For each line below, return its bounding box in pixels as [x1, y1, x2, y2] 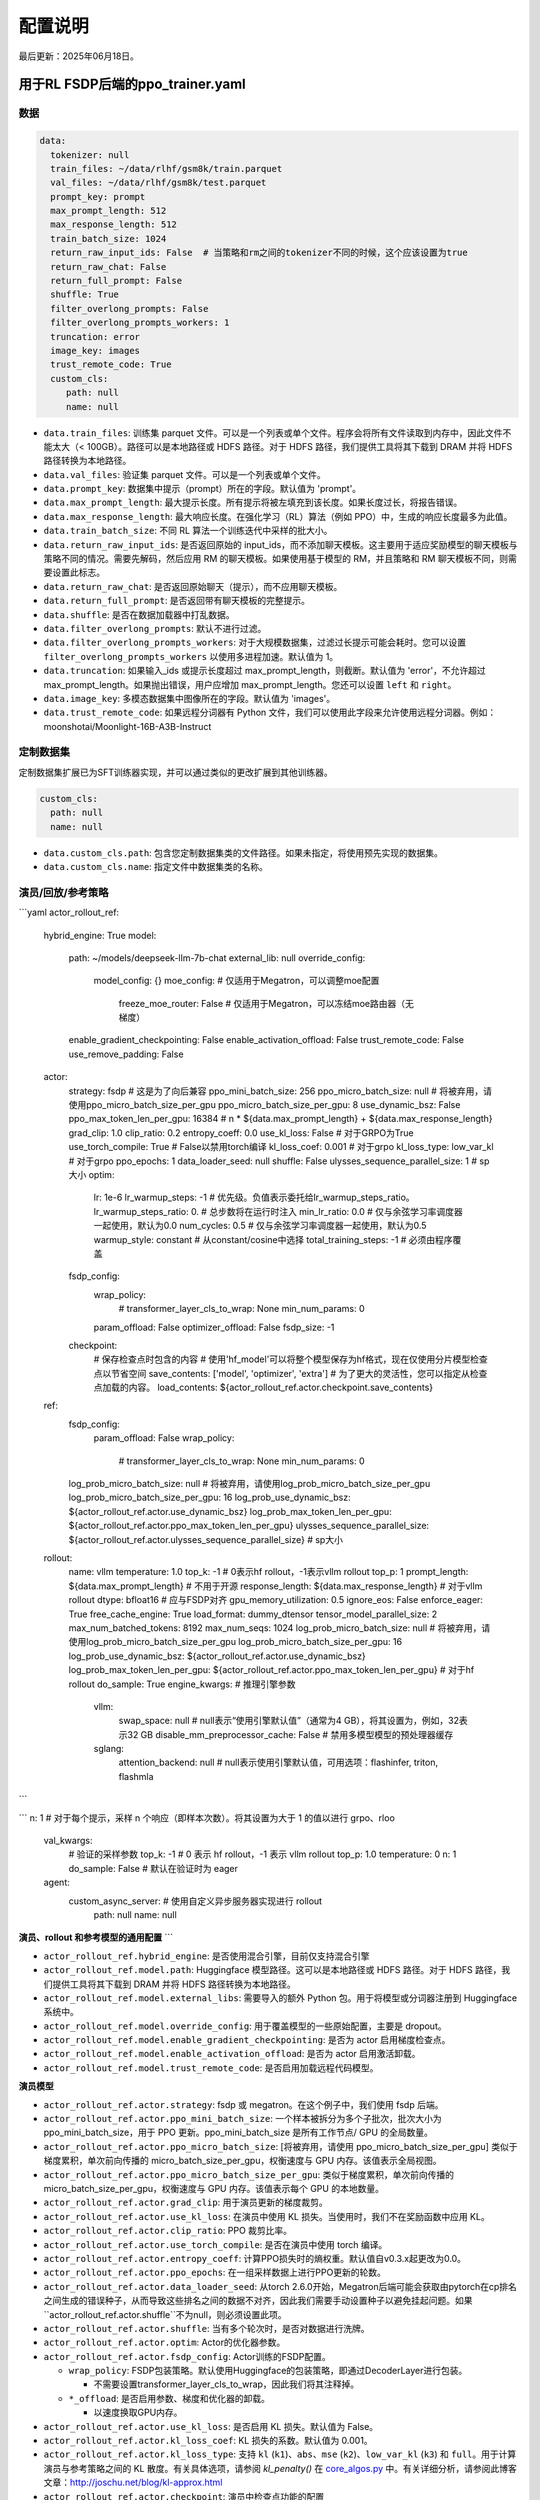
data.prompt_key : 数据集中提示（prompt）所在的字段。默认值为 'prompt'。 [43, 483, 362, 495]
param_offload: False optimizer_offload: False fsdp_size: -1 [93, 1321, 335, 1333]
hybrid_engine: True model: [43, 929, 157, 941]
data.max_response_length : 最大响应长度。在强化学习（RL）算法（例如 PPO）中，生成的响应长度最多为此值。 [43, 510, 513, 522]
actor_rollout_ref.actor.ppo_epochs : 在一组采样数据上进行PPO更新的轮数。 [43, 2266, 387, 2279]
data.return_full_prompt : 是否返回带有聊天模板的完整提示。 [43, 595, 310, 607]
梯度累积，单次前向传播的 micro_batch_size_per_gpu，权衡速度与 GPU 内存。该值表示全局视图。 [43, 2155, 442, 2167]
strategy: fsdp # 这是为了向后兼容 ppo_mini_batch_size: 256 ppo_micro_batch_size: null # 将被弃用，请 [68, 1085, 492, 1097]
